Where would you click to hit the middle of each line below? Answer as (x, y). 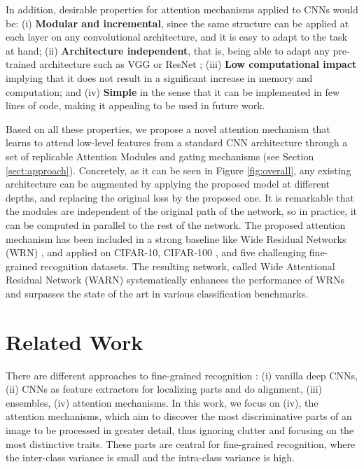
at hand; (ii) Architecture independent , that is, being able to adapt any (168, 50)
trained (21, 64)
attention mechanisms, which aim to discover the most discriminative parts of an (179, 416)
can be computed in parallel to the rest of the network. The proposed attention (176, 224)
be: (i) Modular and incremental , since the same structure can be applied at (177, 23)
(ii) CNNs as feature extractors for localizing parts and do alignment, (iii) (164, 389)
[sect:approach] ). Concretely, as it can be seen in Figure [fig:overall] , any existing (178, 170)
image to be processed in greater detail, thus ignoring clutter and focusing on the (180, 429)
